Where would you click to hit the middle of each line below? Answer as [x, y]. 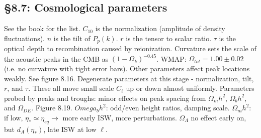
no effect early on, [219, 117]
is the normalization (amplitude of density [160, 28]
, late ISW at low [70, 129]
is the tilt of [72, 38]
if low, [14, 117]
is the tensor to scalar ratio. [169, 38]
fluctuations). [24, 38]
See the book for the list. [42, 28]
